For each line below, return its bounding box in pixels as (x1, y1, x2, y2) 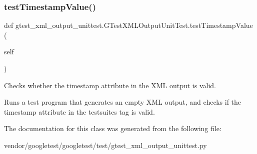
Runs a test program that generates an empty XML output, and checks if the (4, 97, 241, 107)
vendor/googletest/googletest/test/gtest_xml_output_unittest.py (4, 140, 207, 150)
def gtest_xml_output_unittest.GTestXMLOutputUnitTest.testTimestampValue (4, 20, 253, 30)
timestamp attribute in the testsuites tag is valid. (4, 106, 155, 117)
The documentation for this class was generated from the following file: (4, 123, 221, 134)
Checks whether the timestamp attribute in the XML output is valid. (4, 80, 216, 90)
